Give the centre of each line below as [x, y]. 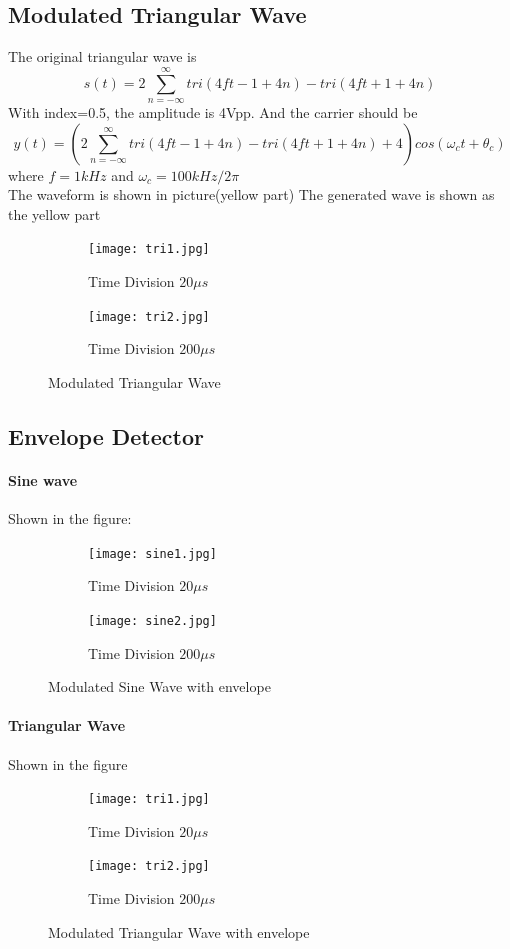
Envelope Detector [106, 435]
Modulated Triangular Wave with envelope [179, 931]
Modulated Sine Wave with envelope [159, 686]
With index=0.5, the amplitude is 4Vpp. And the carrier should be [213, 111]
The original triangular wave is [102, 56]
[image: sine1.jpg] [152, 553]
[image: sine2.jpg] [152, 620]
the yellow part [54, 213]
